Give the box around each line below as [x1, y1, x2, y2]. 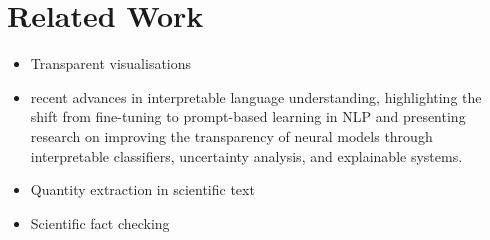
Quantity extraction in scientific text [30, 179, 255, 200]
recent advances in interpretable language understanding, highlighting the [30, 86, 482, 107]
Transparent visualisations [30, 53, 192, 74]
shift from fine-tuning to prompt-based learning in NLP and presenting [30, 106, 466, 127]
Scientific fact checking [30, 212, 170, 233]
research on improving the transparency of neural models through [30, 125, 433, 146]
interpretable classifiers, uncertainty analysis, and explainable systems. [30, 145, 463, 166]
